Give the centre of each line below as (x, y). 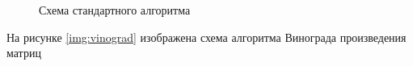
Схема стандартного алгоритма (115, 10)
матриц (24, 53)
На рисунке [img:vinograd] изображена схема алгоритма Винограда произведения (206, 37)
